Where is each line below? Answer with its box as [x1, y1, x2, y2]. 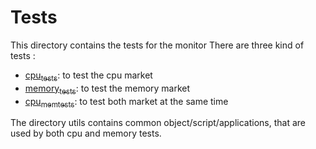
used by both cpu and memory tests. [10, 127, 162, 140]
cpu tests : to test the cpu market [24, 69, 153, 83]
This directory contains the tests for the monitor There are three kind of [10, 39, 305, 51]
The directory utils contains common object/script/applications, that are [10, 117, 306, 129]
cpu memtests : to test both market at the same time [24, 95, 229, 110]
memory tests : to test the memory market [24, 82, 191, 96]
